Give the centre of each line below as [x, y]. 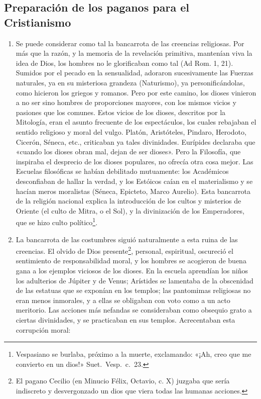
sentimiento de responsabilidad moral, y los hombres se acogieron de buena [131, 261]
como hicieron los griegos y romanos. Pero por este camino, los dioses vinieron [136, 92]
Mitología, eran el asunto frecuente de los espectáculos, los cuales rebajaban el [136, 122]
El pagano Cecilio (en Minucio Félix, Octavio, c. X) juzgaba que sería [123, 381]
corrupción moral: [43, 329]
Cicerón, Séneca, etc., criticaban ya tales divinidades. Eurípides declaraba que [136, 141]
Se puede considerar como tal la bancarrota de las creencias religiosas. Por [130, 43]
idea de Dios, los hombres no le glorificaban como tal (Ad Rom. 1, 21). [124, 63]
